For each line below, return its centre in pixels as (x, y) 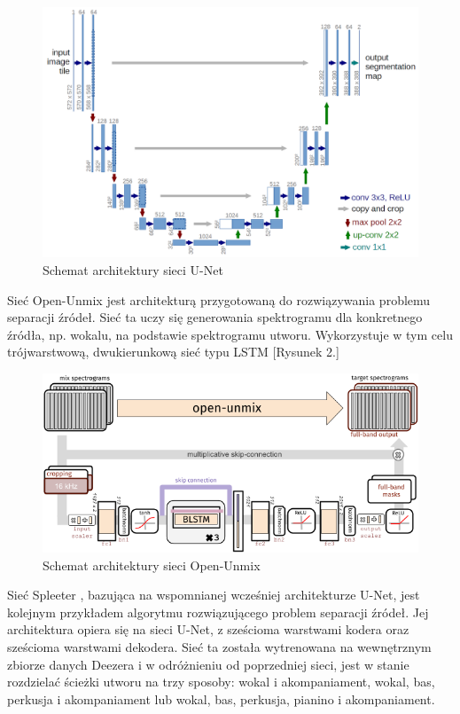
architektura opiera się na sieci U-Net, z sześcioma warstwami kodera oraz (208, 629)
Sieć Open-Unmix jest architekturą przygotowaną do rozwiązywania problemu (219, 299)
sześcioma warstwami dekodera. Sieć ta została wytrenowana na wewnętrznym (219, 647)
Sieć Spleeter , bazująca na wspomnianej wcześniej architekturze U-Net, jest (214, 595)
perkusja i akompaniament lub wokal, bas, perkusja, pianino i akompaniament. (221, 698)
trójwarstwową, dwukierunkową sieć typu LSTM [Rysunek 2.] (173, 352)
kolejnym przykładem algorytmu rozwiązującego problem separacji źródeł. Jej (218, 612)
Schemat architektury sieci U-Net (133, 269)
